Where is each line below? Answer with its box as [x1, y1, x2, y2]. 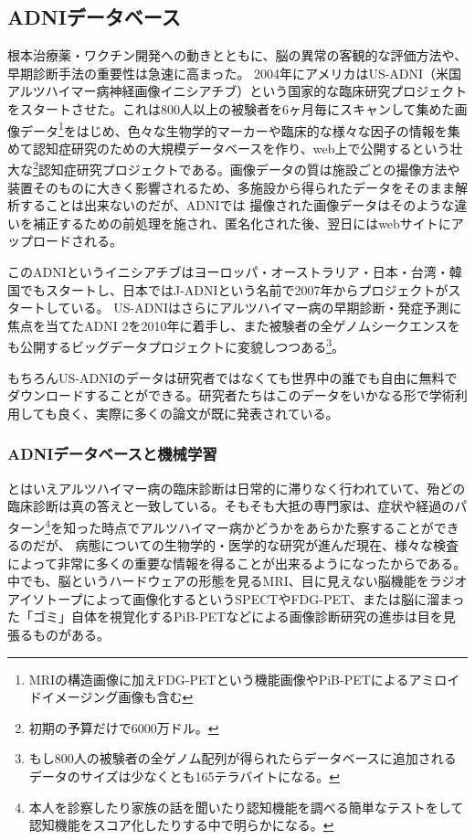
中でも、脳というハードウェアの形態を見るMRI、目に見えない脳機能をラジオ [7, 571, 468, 590]
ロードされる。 [32, 231, 122, 250]
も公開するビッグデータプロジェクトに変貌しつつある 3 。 [7, 335, 345, 356]
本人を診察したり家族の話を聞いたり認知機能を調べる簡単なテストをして [28, 797, 464, 816]
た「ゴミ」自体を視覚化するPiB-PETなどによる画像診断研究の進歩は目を [7, 607, 443, 626]
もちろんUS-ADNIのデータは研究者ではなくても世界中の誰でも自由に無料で [7, 367, 458, 387]
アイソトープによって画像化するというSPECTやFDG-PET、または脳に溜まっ [7, 589, 465, 608]
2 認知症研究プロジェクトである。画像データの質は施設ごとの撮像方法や [33, 157, 460, 179]
